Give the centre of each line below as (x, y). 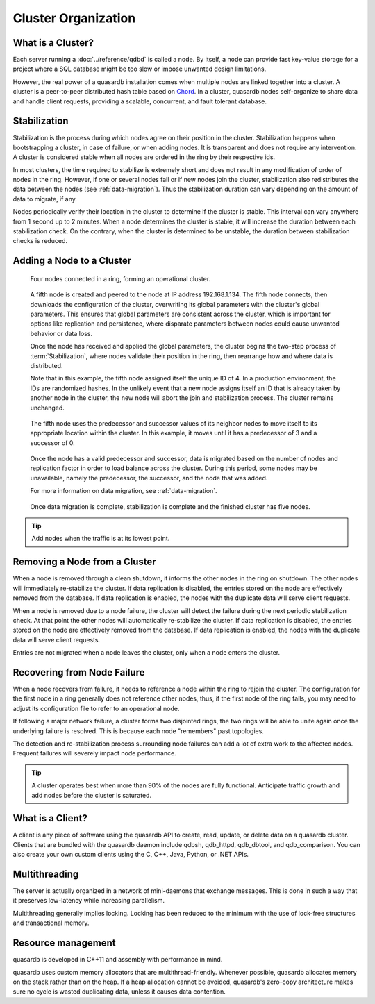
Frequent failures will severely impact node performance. (94, 753)
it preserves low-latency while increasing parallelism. (89, 901)
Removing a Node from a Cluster (84, 562)
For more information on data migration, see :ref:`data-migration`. (124, 491)
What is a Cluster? (53, 43)
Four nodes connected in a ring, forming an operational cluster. (120, 278)
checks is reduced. (40, 241)
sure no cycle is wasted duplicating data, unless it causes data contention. (119, 992)
